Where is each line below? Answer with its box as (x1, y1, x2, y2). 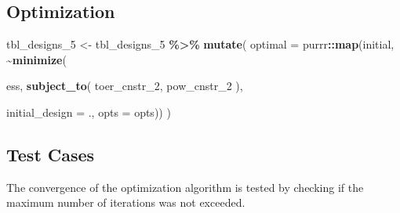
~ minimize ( (6, 51, 67, 67)
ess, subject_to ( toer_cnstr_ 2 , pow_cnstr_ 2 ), (6, 78, 243, 94)
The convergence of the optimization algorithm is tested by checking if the (6, 179, 364, 195)
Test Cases (6, 142, 95, 166)
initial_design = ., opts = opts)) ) (6, 103, 171, 120)
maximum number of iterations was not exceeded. (6, 194, 245, 211)
